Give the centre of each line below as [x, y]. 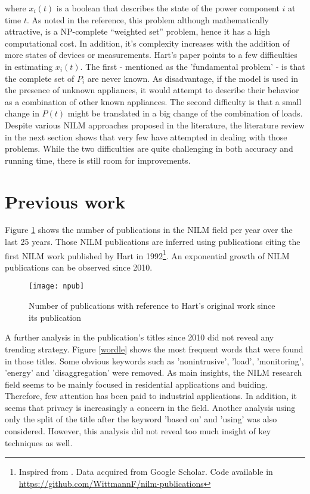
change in [22, 113]
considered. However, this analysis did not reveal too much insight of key [138, 431]
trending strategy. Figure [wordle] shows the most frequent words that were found [154, 349]
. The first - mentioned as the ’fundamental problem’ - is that [193, 66]
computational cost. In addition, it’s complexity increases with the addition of [147, 43]
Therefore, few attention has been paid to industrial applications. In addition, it [151, 396]
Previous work [65, 201]
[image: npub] [57, 286]
